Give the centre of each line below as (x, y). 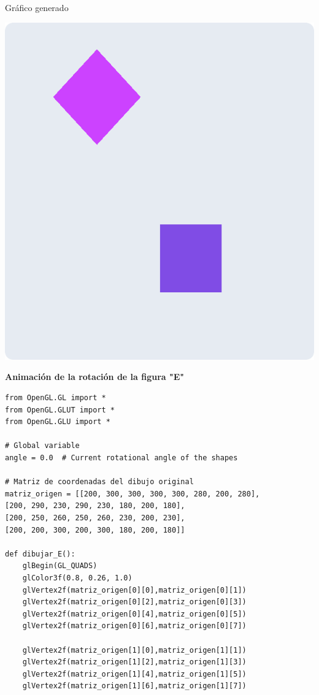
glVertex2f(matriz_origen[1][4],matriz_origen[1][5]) (134, 674)
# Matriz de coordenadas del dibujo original (99, 482)
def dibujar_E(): (40, 554)
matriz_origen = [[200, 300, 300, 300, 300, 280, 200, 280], (133, 494)
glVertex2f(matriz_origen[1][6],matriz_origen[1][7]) (134, 686)
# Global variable (42, 446)
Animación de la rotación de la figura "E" (95, 377)
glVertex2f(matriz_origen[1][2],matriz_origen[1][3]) (134, 662)
